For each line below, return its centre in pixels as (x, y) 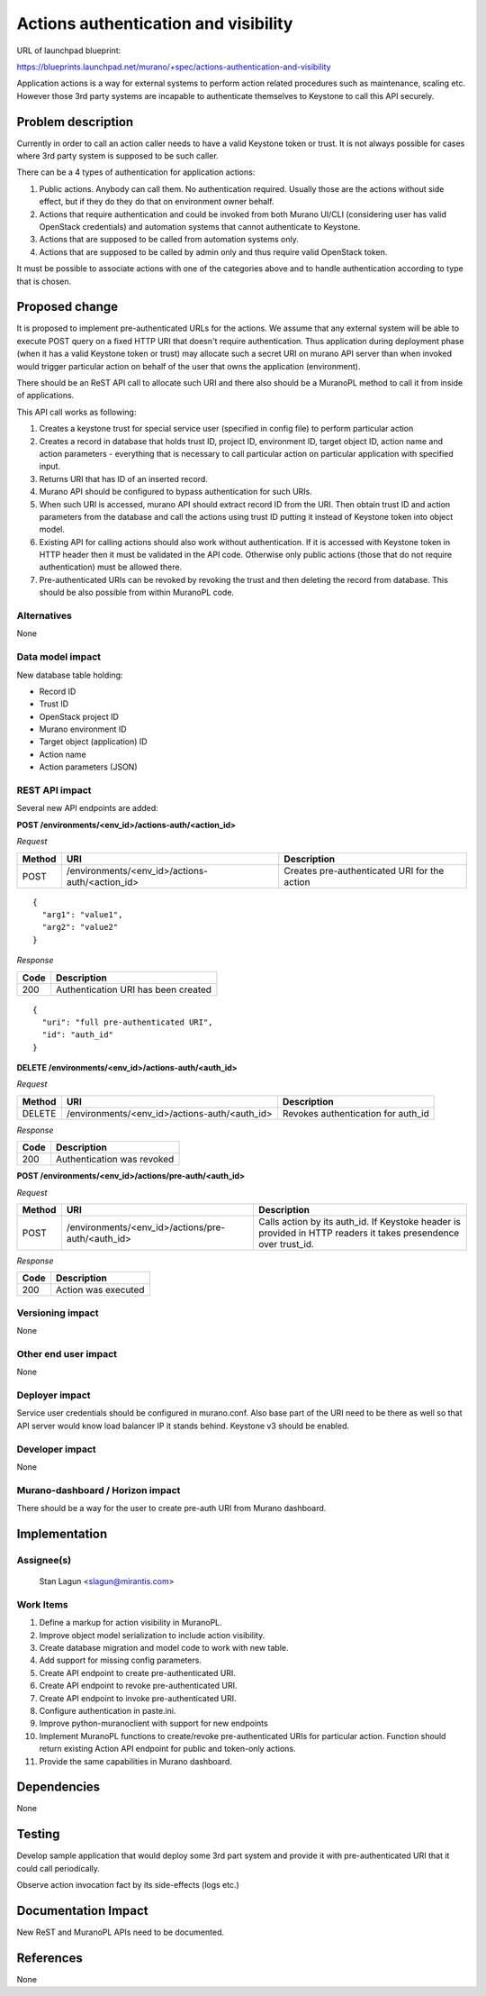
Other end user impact (67, 1353)
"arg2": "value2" (80, 927)
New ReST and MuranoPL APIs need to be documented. (121, 1932)
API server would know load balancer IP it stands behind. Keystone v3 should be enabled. (183, 1426)
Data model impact (59, 657)
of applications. (45, 396)
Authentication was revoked (115, 1160)
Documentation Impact (82, 1910)
